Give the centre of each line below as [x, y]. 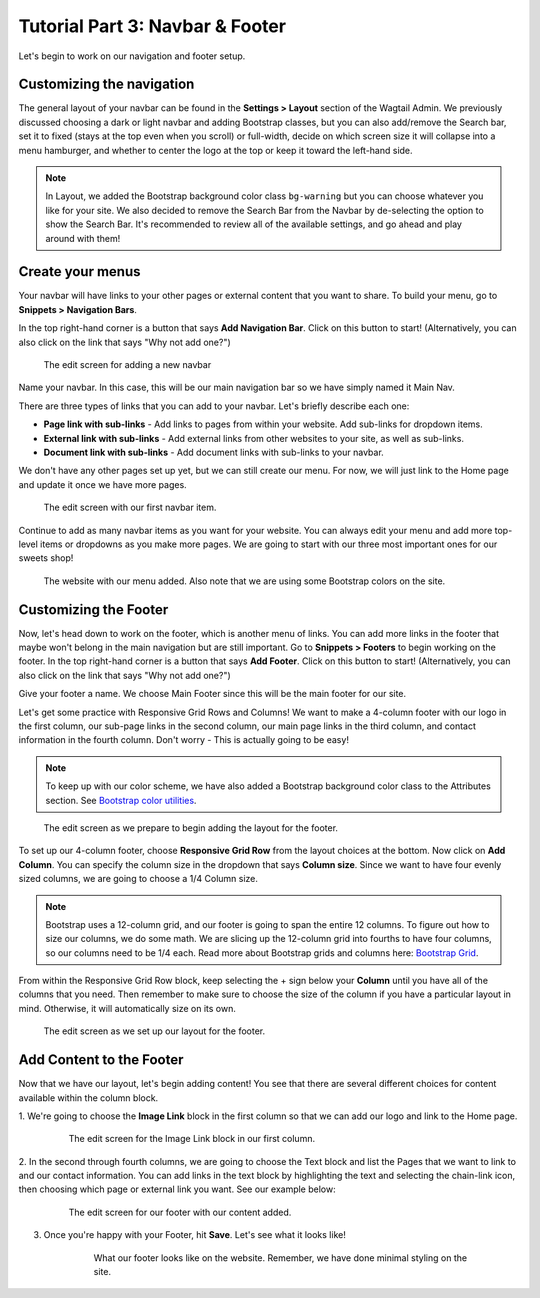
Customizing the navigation [106, 84]
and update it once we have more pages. [102, 484]
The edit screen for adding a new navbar [127, 365]
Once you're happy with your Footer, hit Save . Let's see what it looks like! [195, 1235]
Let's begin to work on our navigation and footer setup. [132, 56]
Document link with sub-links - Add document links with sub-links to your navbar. [213, 452]
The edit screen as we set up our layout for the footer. [154, 1031]
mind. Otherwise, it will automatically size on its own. [127, 1008]
